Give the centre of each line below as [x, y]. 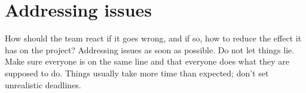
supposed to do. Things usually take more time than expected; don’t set [137, 73]
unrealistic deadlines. [43, 84]
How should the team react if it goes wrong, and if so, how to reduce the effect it [153, 38]
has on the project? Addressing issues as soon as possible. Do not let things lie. [150, 49]
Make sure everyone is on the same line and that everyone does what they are [147, 61]
